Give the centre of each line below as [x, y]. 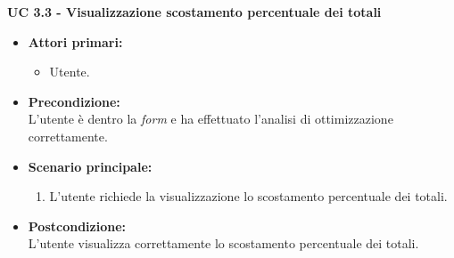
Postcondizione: [77, 226]
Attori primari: [75, 41]
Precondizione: [74, 101]
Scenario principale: [90, 166]
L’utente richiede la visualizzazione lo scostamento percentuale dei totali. [248, 196]
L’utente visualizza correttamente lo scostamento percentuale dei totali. [223, 243]
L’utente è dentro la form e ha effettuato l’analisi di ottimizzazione [210, 119]
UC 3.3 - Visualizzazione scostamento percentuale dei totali [194, 12]
